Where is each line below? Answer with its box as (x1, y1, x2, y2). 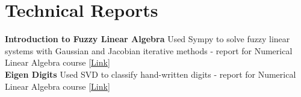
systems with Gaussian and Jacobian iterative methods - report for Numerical (5, 44, 293, 57)
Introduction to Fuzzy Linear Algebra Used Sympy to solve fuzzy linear (5, 33, 290, 45)
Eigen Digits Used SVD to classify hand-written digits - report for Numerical (5, 67, 296, 80)
